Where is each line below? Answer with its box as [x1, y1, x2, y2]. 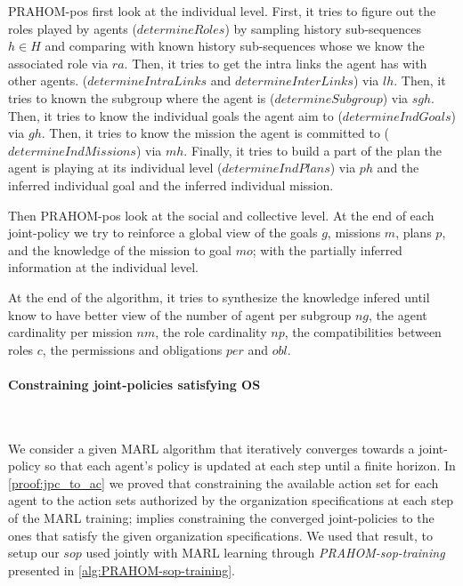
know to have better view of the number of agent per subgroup [8, 305, 352, 324]
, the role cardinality [155, 323, 267, 341]
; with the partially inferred [252, 240, 402, 259]
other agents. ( [8, 71, 88, 90]
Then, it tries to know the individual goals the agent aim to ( [8, 106, 343, 124]
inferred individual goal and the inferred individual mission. [8, 175, 334, 194]
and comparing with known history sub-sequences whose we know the [45, 36, 425, 55]
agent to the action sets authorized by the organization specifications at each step [8, 491, 454, 510]
